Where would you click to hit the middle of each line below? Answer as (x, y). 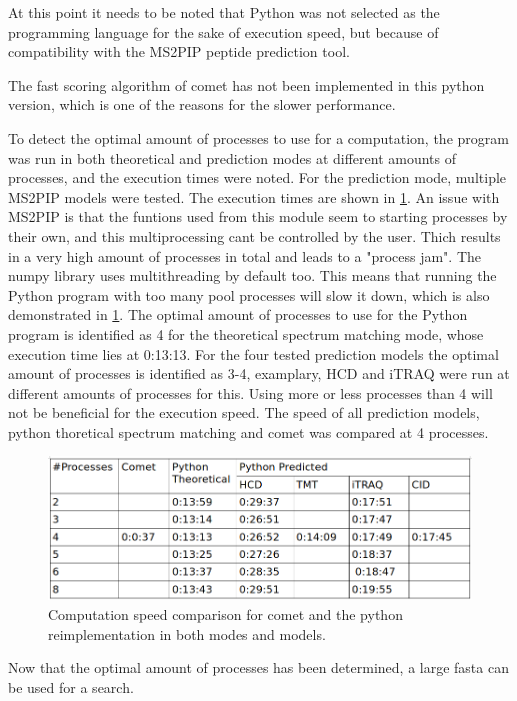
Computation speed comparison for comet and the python (225, 614)
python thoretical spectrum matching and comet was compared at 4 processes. (248, 431)
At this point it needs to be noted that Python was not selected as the (224, 12)
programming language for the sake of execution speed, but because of (223, 31)
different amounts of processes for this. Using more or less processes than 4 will (250, 392)
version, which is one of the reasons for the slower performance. (202, 104)
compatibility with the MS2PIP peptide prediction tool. (179, 51)
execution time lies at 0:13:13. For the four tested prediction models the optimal (253, 353)
